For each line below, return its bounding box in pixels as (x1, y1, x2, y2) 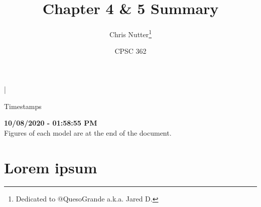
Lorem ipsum (4, 157, 97, 177)
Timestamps (4, 100, 42, 111)
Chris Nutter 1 (109, 28, 152, 39)
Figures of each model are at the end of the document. (4, 127, 172, 138)
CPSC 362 (114, 46, 147, 56)
